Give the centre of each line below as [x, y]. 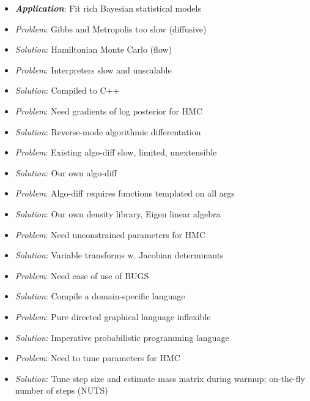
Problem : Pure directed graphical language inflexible [113, 316]
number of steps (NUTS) [61, 390]
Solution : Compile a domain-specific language [100, 296]
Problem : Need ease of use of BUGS [82, 275]
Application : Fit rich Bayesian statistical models [108, 8]
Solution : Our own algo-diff [66, 172]
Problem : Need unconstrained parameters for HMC [110, 234]
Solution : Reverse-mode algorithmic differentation [108, 131]
